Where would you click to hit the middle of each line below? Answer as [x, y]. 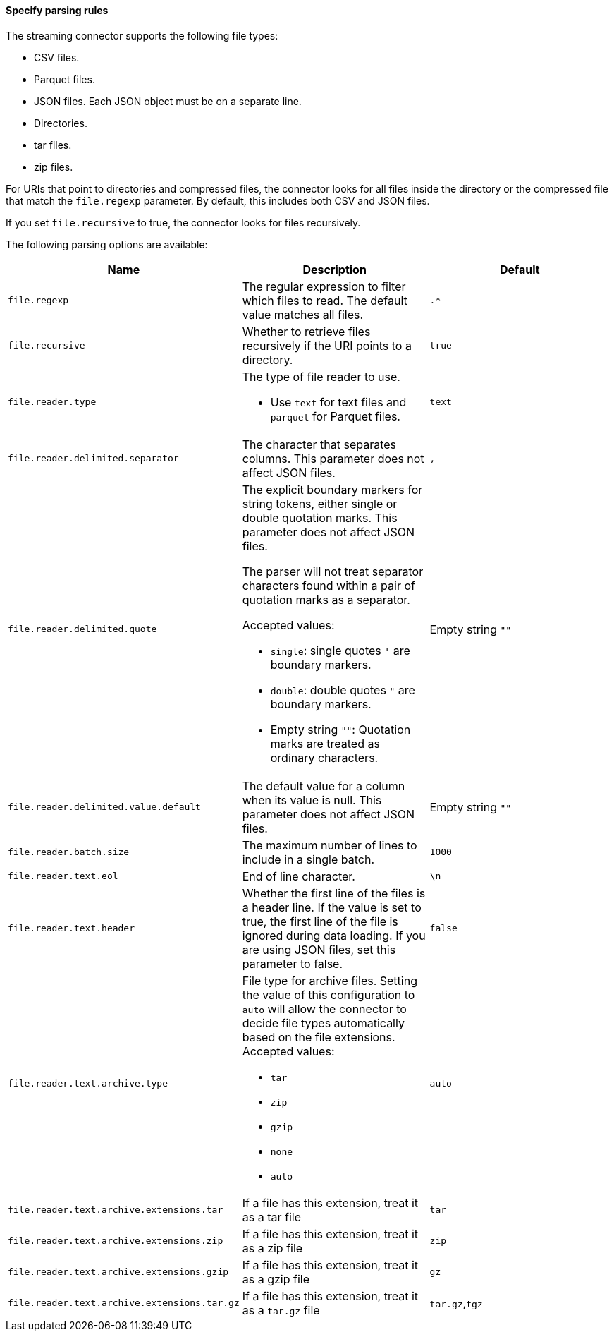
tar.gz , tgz [456, 1303]
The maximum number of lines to [330, 845]
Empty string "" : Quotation [340, 729]
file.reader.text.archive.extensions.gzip [118, 1272]
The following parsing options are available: [107, 244]
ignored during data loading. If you [334, 935]
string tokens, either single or [320, 503]
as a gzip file [276, 1279]
